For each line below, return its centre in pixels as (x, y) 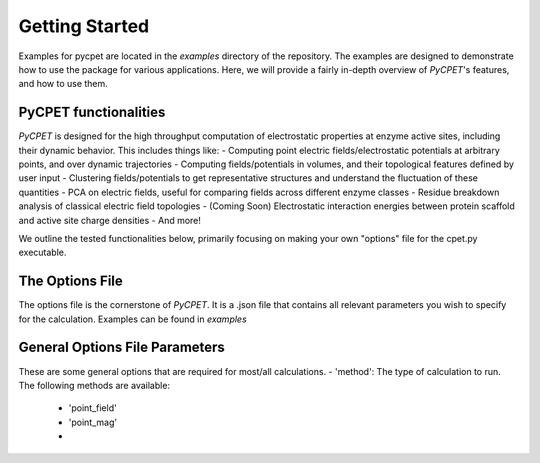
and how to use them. (63, 84)
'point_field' (92, 408)
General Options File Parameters (121, 347)
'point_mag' (93, 422)
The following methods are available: (94, 385)
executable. (42, 252)
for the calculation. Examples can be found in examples (132, 319)
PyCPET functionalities (92, 112)
